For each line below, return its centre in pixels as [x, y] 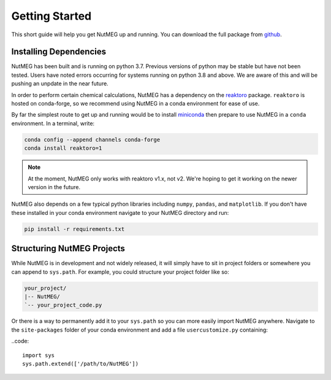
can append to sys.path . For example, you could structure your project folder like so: [120, 272]
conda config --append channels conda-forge [92, 139]
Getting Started [51, 16]
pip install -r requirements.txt [74, 229]
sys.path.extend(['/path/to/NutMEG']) [81, 363]
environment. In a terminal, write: [53, 123]
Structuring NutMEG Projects [68, 249]
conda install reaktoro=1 [63, 148]
